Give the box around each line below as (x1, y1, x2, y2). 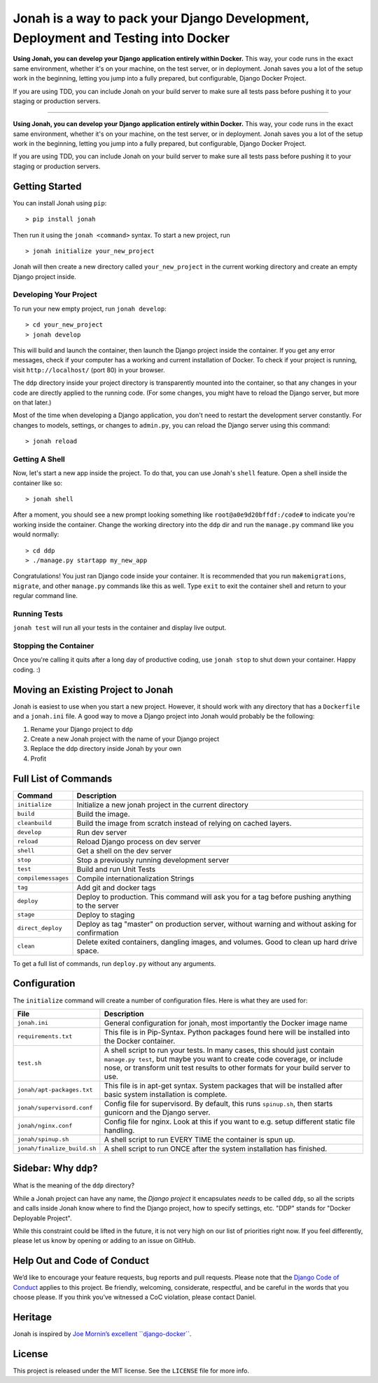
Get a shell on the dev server (76, 845, 172, 855)
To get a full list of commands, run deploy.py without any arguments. (13, 959, 216, 967)
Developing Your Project (13, 289, 97, 299)
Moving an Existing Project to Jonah (13, 683, 174, 695)
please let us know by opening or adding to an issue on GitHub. (13, 1236, 196, 1245)
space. (76, 946, 99, 955)
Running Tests (13, 608, 63, 618)
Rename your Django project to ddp (30, 725, 133, 733)
